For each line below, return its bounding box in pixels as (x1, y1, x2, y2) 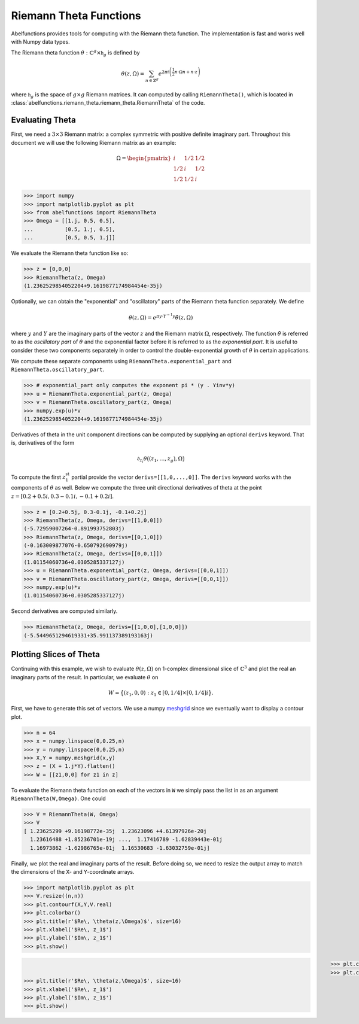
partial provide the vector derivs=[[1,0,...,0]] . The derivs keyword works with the (71, 473, 291, 481)
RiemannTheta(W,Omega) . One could (11, 795, 106, 802)
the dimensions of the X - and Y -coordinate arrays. (11, 868, 135, 876)
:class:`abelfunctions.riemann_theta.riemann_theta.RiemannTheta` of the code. (11, 99, 205, 107)
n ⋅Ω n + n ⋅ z (174, 69, 197, 75)
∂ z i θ (136, 455, 147, 464)
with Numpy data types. (11, 38, 70, 45)
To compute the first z (11, 473, 66, 481)
